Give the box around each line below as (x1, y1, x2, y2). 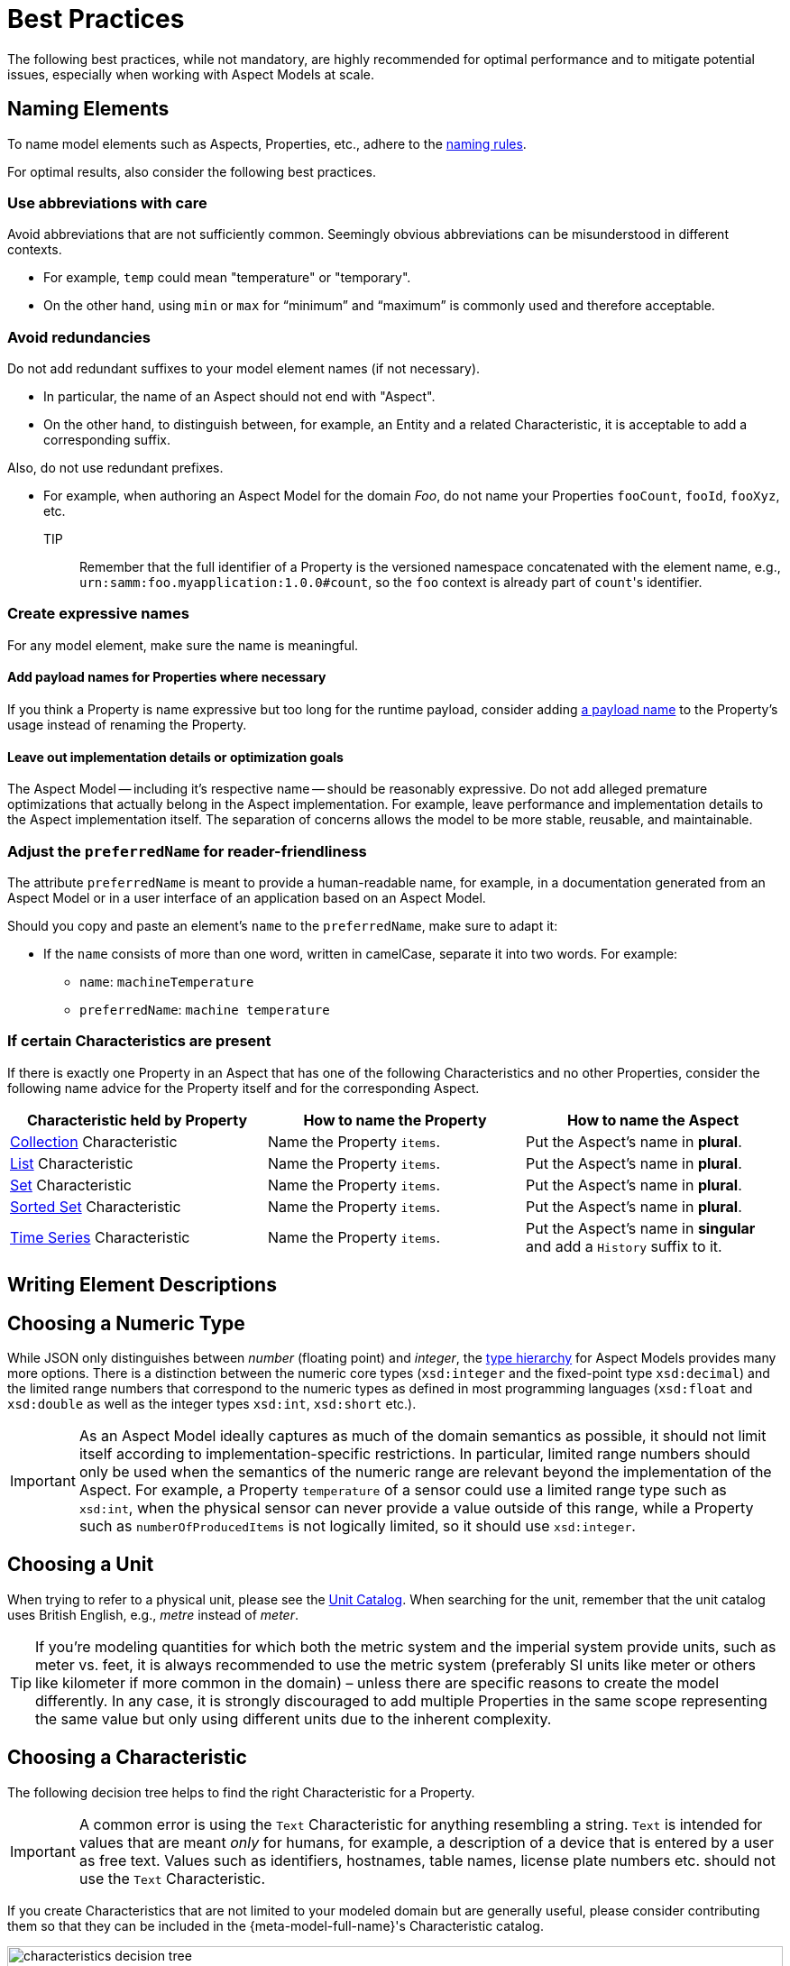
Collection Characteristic (10, 1132, 178, 1151)
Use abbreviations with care (7, 193, 207, 212)
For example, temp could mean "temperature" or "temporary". (43, 270, 411, 286)
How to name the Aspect (566, 1110, 739, 1129)
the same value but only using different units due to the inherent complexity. (35, 1709, 552, 1728)
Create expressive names (7, 604, 189, 623)
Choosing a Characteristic (7, 1746, 247, 1769)
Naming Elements (7, 97, 170, 121)
